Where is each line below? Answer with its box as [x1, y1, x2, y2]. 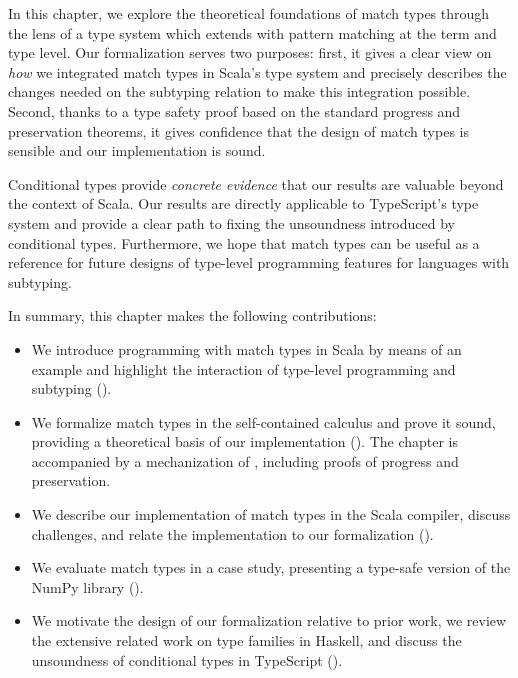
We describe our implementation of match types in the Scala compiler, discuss [31, 504, 511, 525]
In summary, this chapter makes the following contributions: [8, 305, 377, 326]
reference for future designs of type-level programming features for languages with [8, 252, 510, 273]
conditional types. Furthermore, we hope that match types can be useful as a [8, 232, 480, 253]
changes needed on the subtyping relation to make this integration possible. [8, 81, 471, 102]
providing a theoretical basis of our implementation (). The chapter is [31, 431, 459, 452]
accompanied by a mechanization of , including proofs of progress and [31, 450, 459, 471]
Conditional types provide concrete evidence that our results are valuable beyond [8, 173, 504, 194]
